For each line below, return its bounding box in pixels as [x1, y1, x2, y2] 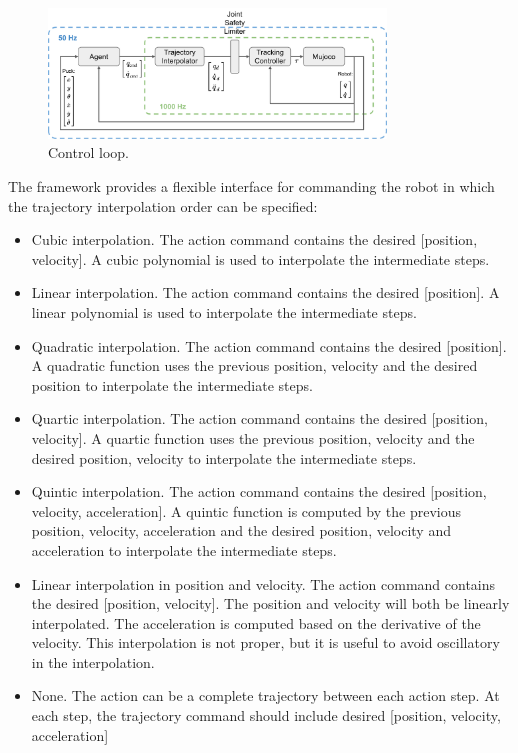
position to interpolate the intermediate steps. [31, 374, 313, 395]
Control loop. [48, 142, 129, 163]
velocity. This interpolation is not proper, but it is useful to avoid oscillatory [31, 632, 500, 653]
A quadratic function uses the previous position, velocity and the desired [31, 355, 478, 376]
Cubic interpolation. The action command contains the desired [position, [31, 229, 478, 250]
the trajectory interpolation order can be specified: [8, 195, 318, 216]
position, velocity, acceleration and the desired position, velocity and [31, 520, 451, 541]
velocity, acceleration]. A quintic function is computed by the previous [31, 500, 461, 521]
